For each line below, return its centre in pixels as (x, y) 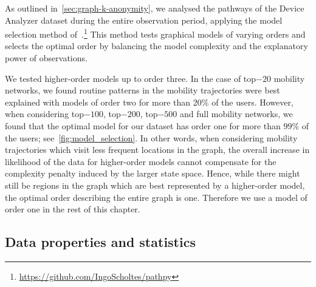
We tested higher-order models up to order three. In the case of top (131, 78)
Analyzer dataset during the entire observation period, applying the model (144, 20)
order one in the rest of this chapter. (73, 209)
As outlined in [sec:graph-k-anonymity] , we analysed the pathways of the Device (155, 8)
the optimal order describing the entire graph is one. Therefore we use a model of (156, 197)
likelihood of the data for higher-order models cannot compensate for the (141, 161)
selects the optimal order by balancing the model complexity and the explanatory (156, 46)
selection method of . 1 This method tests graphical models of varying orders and (155, 33)
